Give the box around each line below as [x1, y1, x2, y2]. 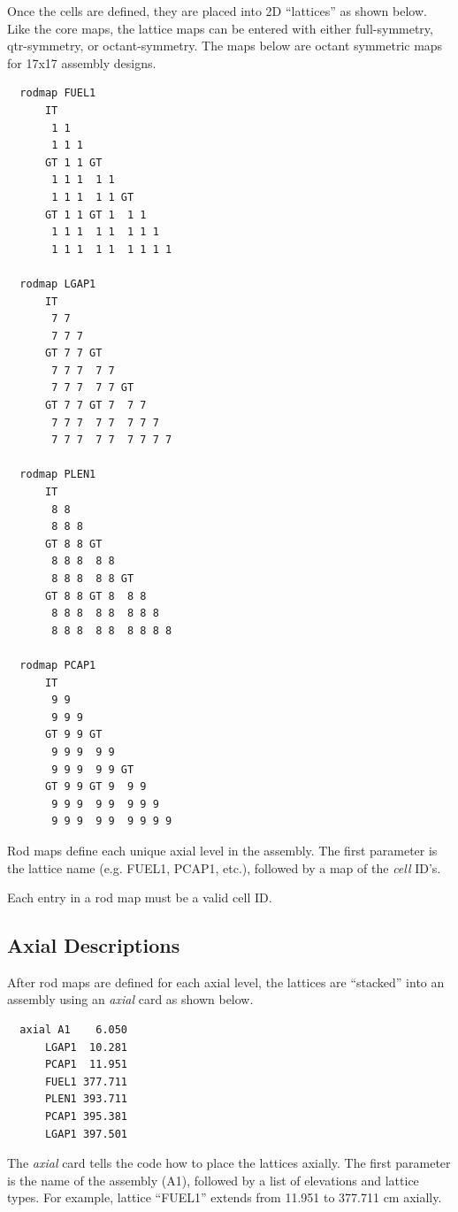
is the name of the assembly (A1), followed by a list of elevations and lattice [7, 1170, 419, 1189]
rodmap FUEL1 [19, 87, 96, 100]
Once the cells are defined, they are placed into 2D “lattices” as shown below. [7, 2, 427, 19]
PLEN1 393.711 [44, 1093, 128, 1106]
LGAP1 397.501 [44, 1127, 128, 1140]
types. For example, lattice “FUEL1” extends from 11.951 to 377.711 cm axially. [7, 1188, 442, 1207]
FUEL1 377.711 [44, 1075, 128, 1088]
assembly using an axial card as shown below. [7, 990, 254, 1009]
